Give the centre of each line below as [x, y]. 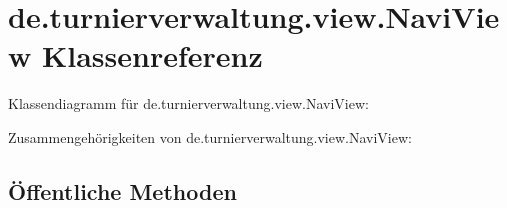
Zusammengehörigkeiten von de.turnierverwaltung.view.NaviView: [210, 136]
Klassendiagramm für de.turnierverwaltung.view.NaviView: [188, 103]
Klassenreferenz [152, 55]
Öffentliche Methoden [122, 190]
